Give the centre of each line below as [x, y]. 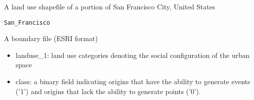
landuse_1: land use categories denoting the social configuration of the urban [132, 55]
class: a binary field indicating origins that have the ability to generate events [133, 81]
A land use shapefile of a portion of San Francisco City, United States [110, 6]
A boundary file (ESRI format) [51, 38]
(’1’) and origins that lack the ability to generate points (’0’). [108, 91]
